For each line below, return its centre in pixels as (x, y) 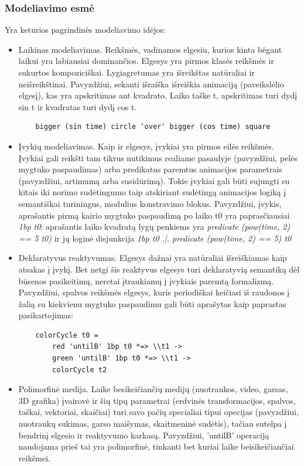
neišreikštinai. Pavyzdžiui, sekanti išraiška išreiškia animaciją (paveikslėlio (151, 84)
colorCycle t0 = (67, 335)
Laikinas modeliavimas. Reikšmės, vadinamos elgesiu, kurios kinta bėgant (150, 49)
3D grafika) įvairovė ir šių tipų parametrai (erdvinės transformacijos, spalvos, (157, 400)
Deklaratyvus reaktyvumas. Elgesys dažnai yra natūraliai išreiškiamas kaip (153, 258)
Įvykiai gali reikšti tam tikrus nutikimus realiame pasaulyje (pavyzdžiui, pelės (158, 157)
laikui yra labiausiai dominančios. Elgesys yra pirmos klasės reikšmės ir (146, 61)
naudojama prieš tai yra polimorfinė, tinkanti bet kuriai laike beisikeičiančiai (156, 446)
